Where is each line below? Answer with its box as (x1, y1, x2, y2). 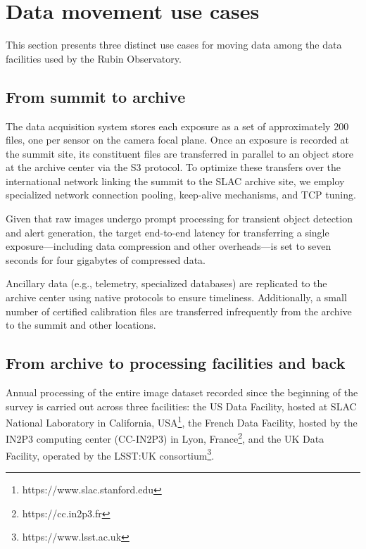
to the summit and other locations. (6, 317, 156, 332)
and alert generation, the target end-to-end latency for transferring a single (6, 225, 329, 239)
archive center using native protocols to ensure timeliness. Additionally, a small (6, 290, 347, 305)
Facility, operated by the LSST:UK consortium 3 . (6, 446, 215, 462)
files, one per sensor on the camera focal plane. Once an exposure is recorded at (6, 132, 349, 147)
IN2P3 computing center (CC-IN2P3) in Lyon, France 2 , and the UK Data (6, 429, 324, 446)
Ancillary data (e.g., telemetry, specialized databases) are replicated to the (6, 276, 327, 291)
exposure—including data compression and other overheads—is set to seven (6, 239, 332, 253)
